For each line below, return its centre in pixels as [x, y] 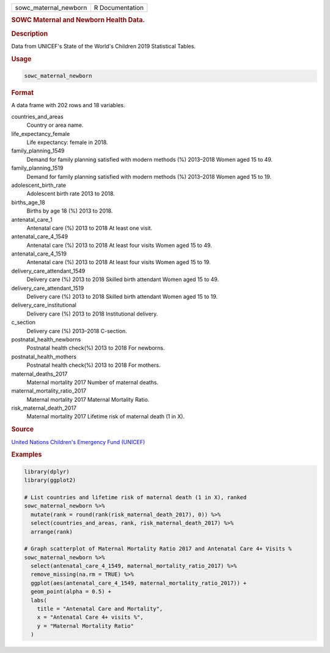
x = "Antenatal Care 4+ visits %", [90, 617]
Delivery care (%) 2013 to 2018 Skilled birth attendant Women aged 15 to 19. [122, 296]
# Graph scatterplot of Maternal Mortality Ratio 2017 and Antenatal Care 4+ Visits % [158, 549]
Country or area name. [55, 125]
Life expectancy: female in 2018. [67, 142]
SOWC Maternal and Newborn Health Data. [78, 20]
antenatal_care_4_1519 [39, 254]
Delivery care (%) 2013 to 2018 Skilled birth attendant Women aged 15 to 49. [123, 279]
